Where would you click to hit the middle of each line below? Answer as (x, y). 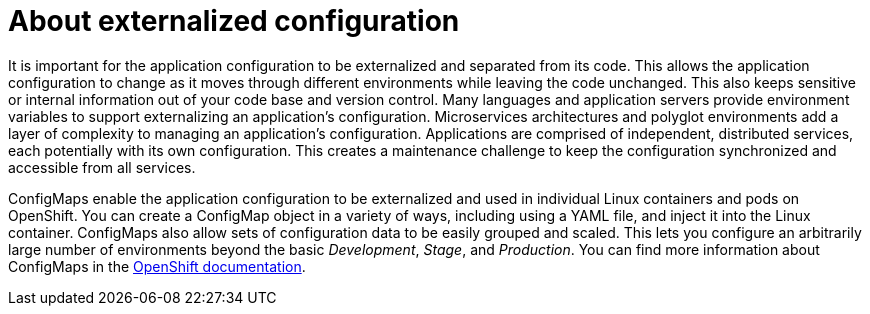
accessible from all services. (102, 167)
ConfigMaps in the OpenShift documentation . (157, 266)
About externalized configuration (234, 21)
